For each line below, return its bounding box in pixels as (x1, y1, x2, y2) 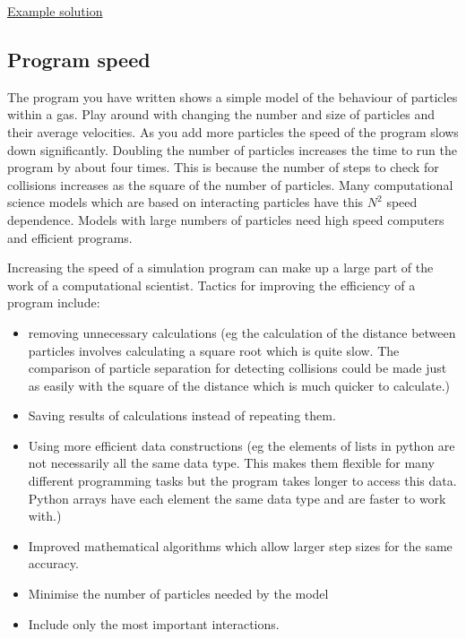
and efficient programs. (7, 228, 133, 246)
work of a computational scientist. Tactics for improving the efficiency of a (7, 275, 416, 294)
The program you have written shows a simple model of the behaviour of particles (7, 87, 458, 106)
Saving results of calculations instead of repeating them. (28, 406, 336, 425)
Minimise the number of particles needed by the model (28, 584, 329, 603)
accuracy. (28, 554, 79, 573)
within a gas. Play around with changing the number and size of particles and (7, 105, 435, 124)
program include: (7, 293, 100, 312)
